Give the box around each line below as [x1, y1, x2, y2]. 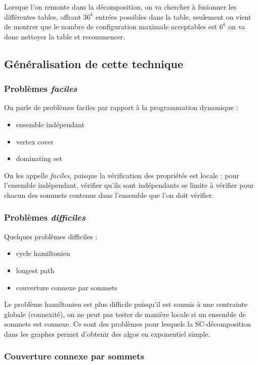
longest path [16, 265, 55, 275]
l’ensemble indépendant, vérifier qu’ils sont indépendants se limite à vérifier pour [4, 180, 254, 190]
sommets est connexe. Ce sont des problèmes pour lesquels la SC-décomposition [4, 319, 251, 329]
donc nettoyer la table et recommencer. [4, 31, 125, 41]
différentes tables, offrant [4, 11, 81, 22]
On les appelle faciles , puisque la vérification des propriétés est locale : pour [4, 170, 239, 180]
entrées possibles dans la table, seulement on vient [96, 11, 251, 22]
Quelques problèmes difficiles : [4, 231, 98, 241]
